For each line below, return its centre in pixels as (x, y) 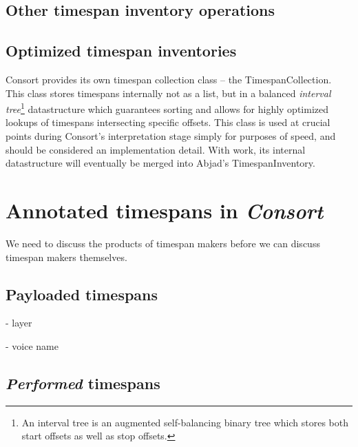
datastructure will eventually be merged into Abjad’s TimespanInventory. (160, 163)
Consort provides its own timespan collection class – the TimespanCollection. (169, 79)
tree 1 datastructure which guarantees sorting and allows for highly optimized (167, 108)
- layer (19, 323)
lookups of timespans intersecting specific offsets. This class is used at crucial (168, 122)
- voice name (32, 345)
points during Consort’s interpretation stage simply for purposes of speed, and (171, 136)
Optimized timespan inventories (121, 51)
